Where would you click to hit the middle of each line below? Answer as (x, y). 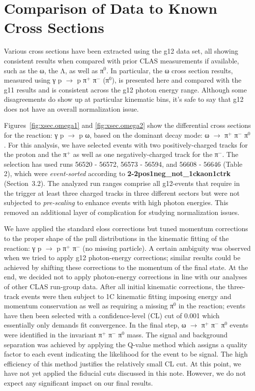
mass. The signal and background (177, 334)
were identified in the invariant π (53, 334)
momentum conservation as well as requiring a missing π (89, 306)
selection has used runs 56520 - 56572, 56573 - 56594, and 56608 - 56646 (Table (123, 164)
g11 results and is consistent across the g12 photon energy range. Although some (126, 89)
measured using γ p (33, 80)
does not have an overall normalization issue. (71, 108)
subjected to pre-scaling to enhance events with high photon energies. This (116, 202)
